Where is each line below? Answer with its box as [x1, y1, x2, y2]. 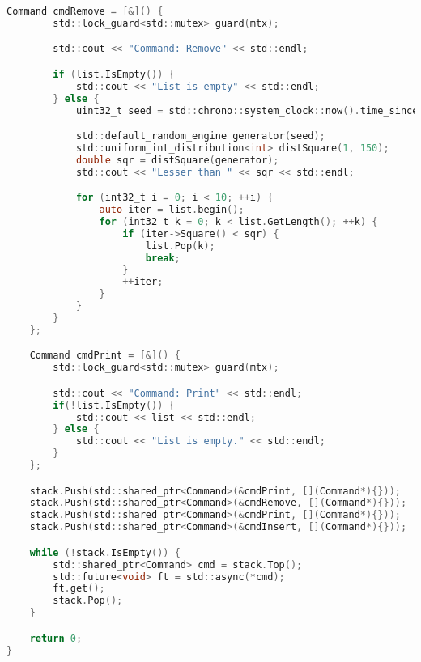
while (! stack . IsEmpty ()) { [29, 546, 181, 558]
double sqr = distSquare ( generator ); [75, 154, 279, 166]
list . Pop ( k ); [145, 240, 215, 252]
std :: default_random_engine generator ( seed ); [75, 130, 325, 142]
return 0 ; [29, 632, 83, 644]
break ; [145, 252, 181, 264]
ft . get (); [53, 583, 105, 595]
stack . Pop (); [53, 595, 123, 607]
